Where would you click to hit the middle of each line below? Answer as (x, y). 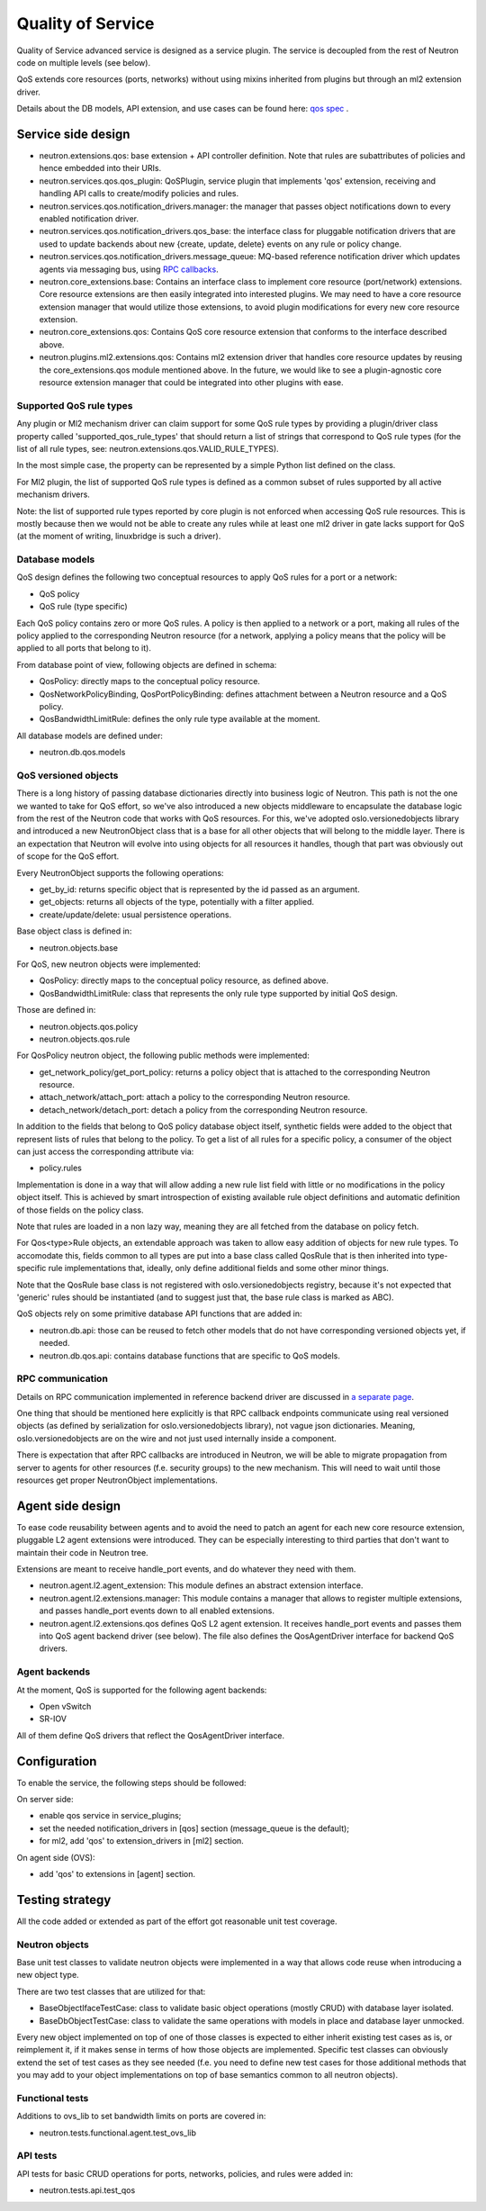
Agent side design (69, 1506)
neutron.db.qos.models (82, 753)
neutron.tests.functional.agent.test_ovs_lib (118, 2133)
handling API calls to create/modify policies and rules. (139, 194)
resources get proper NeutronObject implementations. (117, 1480)
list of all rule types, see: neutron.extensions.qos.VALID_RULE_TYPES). (148, 448)
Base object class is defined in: (74, 931)
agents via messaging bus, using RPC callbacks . (129, 269)
